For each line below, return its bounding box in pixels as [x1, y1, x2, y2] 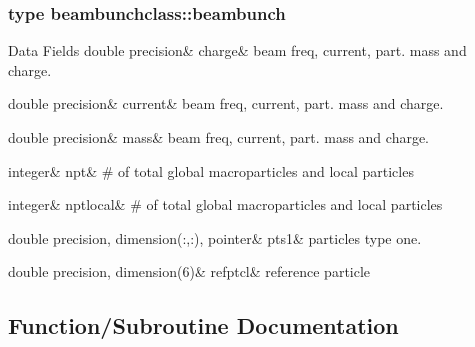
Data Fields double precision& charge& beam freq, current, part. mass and [8, 40, 467, 61]
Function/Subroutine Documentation [8, 310, 399, 341]
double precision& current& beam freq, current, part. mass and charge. [8, 93, 444, 114]
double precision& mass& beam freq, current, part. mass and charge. [8, 127, 430, 147]
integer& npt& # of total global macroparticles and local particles [8, 160, 414, 181]
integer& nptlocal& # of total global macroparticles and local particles [8, 194, 443, 215]
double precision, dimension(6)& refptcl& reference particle [8, 261, 371, 282]
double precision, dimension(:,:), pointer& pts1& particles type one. [8, 227, 422, 248]
